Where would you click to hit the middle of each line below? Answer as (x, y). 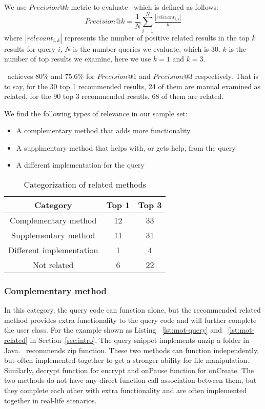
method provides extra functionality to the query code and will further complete (130, 320)
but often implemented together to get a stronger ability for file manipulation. (127, 360)
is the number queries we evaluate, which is (141, 48)
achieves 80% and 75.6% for (51, 76)
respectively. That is (227, 76)
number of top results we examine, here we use (78, 59)
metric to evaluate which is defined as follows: (145, 7)
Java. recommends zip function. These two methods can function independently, (132, 350)
